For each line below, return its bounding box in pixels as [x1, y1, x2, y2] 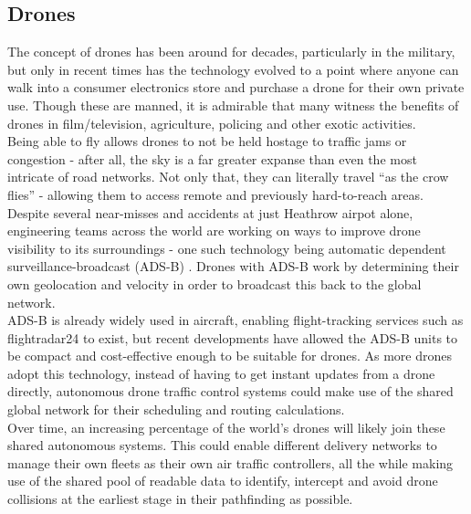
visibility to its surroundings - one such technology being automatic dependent [7, 238, 446, 257]
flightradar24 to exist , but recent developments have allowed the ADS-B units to [7, 328, 458, 347]
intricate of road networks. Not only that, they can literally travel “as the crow [7, 167, 449, 186]
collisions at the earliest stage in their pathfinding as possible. [7, 489, 353, 509]
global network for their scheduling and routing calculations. [7, 400, 345, 419]
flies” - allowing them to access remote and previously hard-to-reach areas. [7, 184, 424, 204]
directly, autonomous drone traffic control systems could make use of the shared [7, 382, 454, 401]
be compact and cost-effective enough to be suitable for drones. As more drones [7, 346, 452, 365]
